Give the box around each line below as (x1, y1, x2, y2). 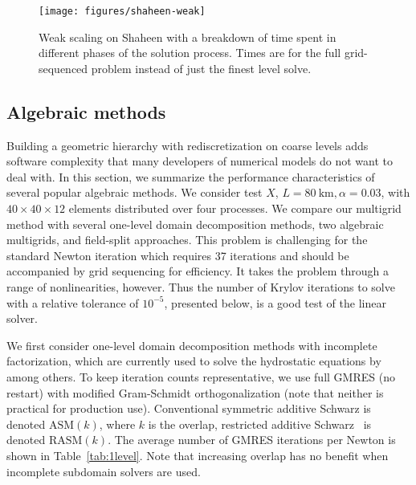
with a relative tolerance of (6, 294, 139, 311)
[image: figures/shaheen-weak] (39, 6, 206, 17)
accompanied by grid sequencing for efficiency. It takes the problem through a (6, 263, 389, 279)
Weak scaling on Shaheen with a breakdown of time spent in (39, 28, 336, 45)
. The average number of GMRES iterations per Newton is (108, 431, 396, 448)
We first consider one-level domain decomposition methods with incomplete (6, 336, 377, 353)
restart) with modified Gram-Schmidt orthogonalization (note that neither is (6, 384, 384, 401)
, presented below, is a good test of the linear (164, 294, 386, 311)
